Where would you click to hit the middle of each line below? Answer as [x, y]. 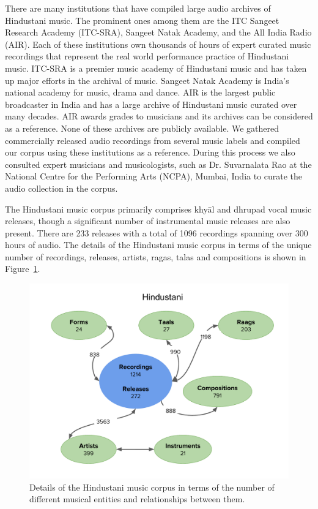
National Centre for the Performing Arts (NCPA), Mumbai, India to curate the [154, 176]
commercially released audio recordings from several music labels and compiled [153, 140]
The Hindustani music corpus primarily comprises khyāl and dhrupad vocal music [158, 209]
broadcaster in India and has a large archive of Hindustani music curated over [151, 104]
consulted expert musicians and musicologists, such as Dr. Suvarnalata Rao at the [158, 164]
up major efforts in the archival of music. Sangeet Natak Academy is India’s [147, 80]
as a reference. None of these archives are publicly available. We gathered [142, 128]
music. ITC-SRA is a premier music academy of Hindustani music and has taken [156, 68]
